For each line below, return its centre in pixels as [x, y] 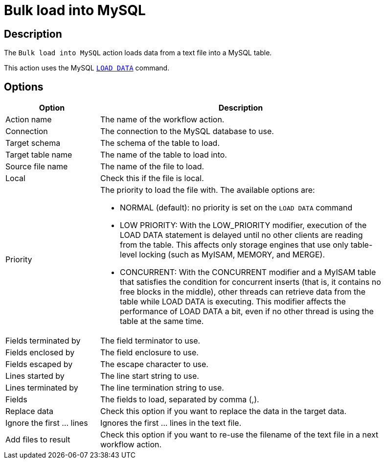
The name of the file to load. [152, 167]
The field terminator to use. [150, 341]
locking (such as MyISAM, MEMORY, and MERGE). [232, 255]
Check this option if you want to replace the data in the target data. [224, 411]
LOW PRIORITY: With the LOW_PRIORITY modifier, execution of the [243, 225]
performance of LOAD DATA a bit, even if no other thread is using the [247, 312]
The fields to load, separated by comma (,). [180, 400]
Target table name [39, 155]
